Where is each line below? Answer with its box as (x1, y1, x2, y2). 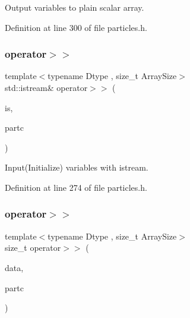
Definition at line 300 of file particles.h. (5, 21, 147, 33)
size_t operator (5, 241, 61, 254)
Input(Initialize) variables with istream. (5, 161, 148, 174)
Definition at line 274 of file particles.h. (5, 181, 147, 193)
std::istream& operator (5, 81, 88, 93)
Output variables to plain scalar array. (5, 1, 144, 13)
